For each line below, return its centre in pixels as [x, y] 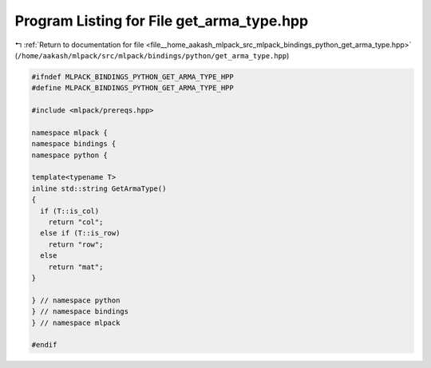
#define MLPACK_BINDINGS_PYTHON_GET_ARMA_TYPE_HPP [133, 88]
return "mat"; [76, 267]
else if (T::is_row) [80, 233]
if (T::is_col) [70, 211]
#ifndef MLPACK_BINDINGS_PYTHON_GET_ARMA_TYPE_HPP [133, 77]
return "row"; [76, 244]
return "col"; [76, 222]
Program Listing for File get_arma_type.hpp [162, 21]
